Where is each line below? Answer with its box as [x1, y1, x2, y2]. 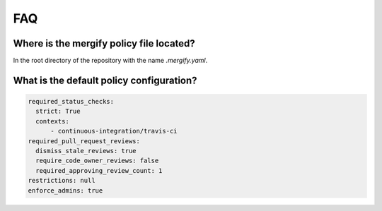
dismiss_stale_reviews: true [35, 147, 137, 155]
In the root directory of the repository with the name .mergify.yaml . [13, 56, 208, 65]
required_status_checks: [28, 97, 115, 106]
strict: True [35, 107, 81, 116]
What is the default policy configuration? [13, 74, 197, 86]
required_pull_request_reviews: [28, 137, 141, 145]
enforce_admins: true [28, 186, 103, 194]
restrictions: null [28, 176, 95, 185]
